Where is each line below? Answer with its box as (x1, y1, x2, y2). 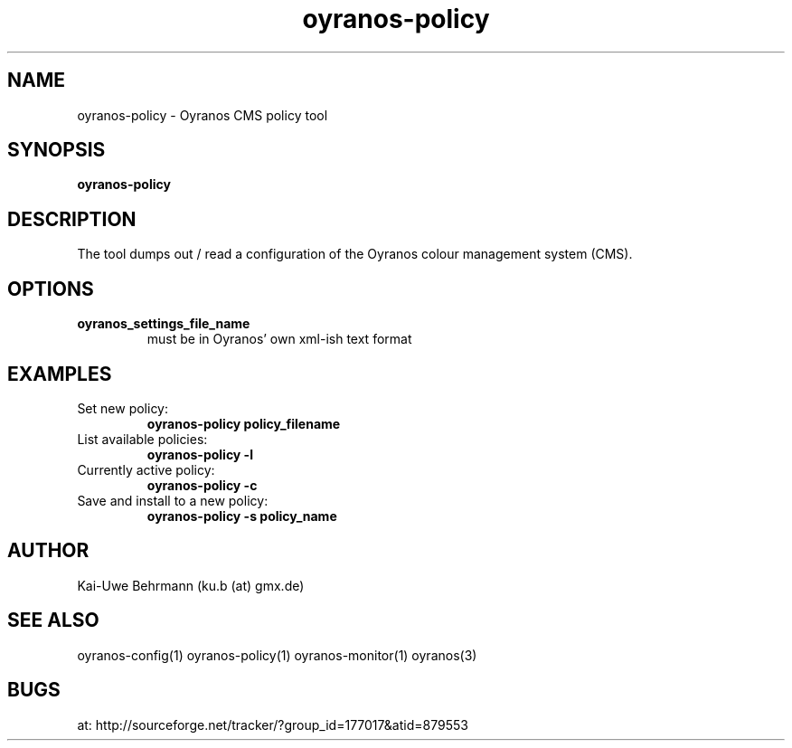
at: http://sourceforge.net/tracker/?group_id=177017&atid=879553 (77, 716, 468, 733)
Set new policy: (77, 400, 169, 416)
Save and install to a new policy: (77, 492, 269, 508)
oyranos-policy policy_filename (146, 415, 341, 431)
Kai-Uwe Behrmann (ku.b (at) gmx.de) (77, 577, 305, 593)
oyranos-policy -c (146, 477, 258, 493)
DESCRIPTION (7, 207, 137, 231)
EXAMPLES (7, 362, 112, 385)
